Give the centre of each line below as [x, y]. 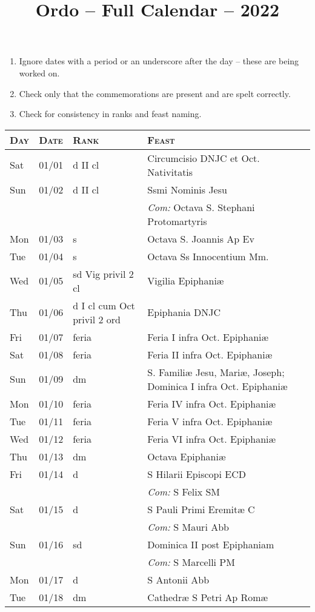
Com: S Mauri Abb [188, 526]
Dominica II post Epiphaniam [211, 544]
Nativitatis [170, 172]
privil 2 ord [97, 319]
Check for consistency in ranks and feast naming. [110, 114]
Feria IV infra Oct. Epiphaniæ [212, 403]
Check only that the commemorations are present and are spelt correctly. [155, 93]
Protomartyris [177, 221]
